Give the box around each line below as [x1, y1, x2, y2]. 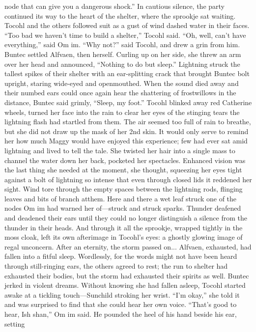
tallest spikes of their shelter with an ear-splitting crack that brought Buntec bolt [4, 68, 250, 79]
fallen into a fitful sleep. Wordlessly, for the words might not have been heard [4, 251, 237, 261]
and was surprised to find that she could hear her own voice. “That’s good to [4, 299, 237, 309]
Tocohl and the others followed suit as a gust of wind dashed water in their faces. [4, 20, 250, 30]
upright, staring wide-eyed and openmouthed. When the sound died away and [4, 78, 239, 88]
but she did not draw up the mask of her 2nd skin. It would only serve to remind [4, 126, 249, 136]
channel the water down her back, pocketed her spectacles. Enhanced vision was [4, 155, 246, 165]
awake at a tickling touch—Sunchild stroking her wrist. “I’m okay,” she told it [4, 289, 240, 300]
